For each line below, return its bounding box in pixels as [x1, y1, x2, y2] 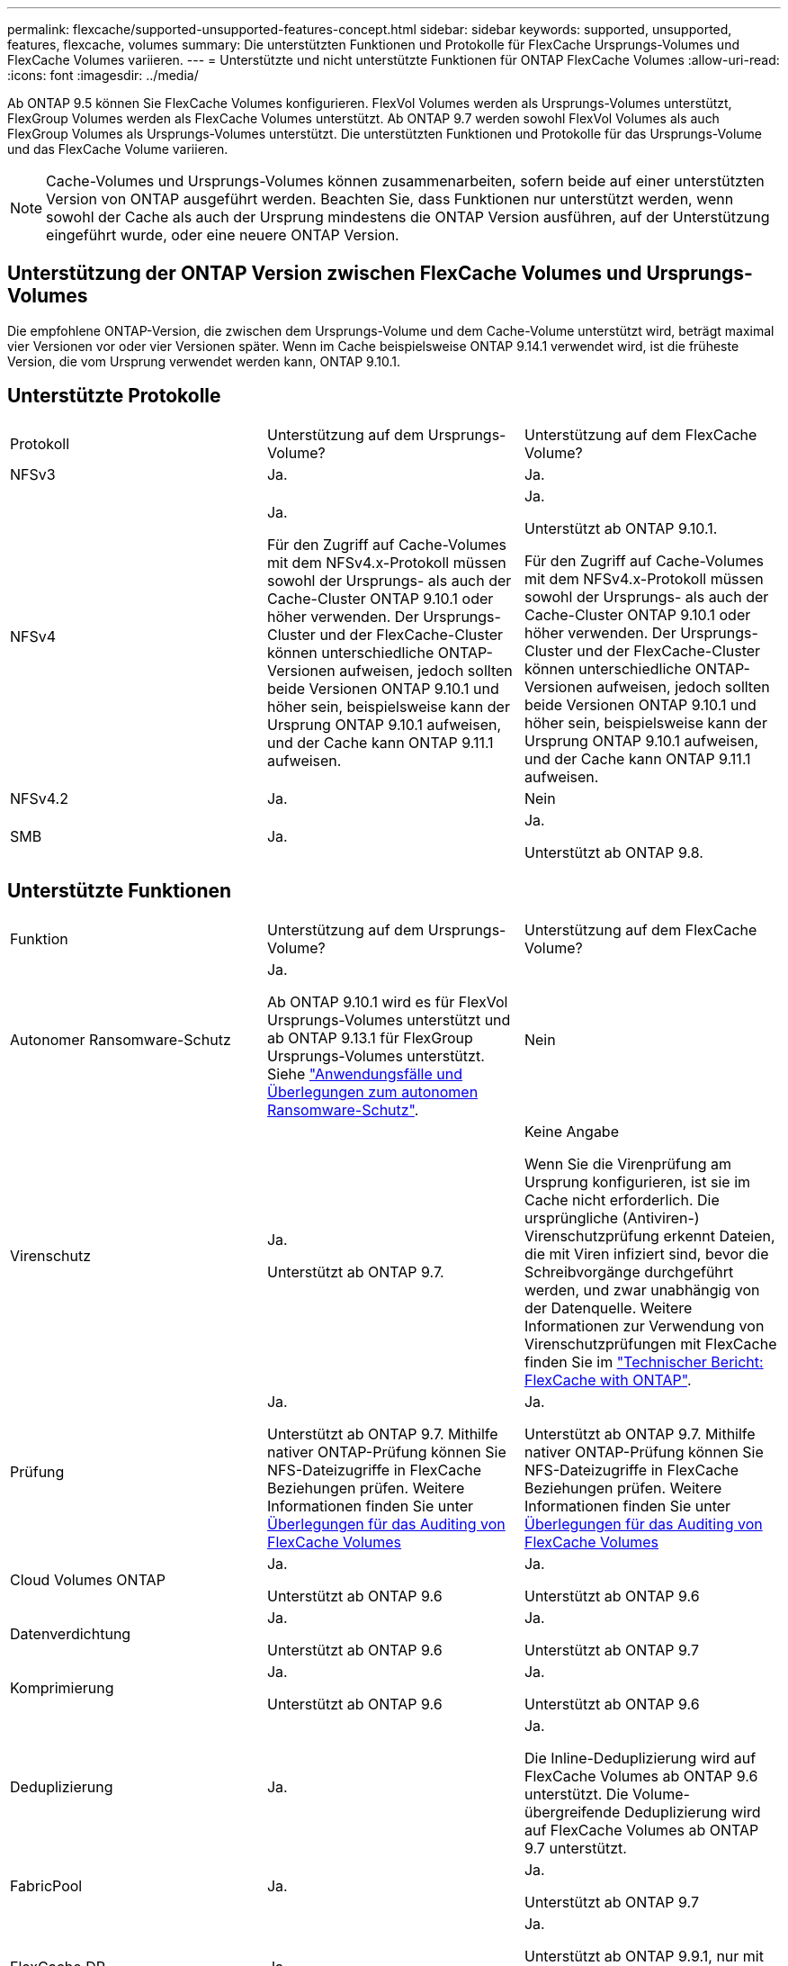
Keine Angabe [524, 1122, 619, 1141]
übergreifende [524, 1802, 621, 1821]
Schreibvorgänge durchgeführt [524, 1262, 734, 1281]
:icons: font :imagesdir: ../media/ [7, 68, 199, 83]
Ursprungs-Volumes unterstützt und [266, 1010, 511, 1029]
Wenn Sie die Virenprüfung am [524, 1154, 732, 1173]
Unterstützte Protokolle [7, 384, 221, 408]
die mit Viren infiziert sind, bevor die [524, 1244, 769, 1263]
